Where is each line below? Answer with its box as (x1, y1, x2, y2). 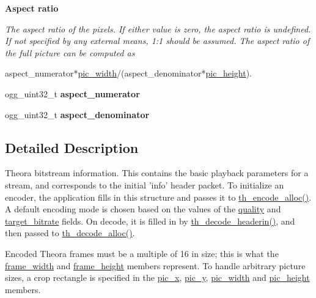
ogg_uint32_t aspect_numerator (5, 87, 140, 100)
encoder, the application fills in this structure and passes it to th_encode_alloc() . (5, 190, 312, 203)
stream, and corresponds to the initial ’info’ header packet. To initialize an (5, 178, 284, 191)
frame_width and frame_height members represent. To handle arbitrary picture (5, 259, 306, 272)
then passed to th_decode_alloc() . (5, 226, 135, 239)
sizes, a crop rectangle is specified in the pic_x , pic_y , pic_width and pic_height (5, 271, 310, 284)
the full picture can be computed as (5, 46, 135, 59)
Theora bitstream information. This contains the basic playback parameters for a (5, 166, 309, 179)
